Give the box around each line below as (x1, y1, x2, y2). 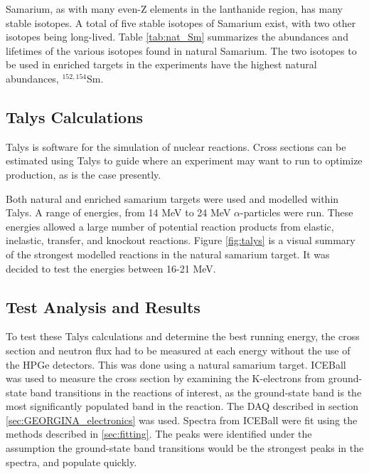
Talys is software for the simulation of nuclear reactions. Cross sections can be (6, 139, 346, 154)
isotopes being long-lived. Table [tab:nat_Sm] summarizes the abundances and (6, 29, 348, 44)
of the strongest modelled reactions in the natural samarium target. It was (6, 246, 330, 261)
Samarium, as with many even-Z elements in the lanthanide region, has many (6, 1, 343, 16)
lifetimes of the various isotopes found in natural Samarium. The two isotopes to (6, 43, 357, 58)
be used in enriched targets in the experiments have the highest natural (6, 57, 317, 72)
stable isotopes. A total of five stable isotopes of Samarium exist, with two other (6, 15, 356, 30)
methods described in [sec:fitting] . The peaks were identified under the (6, 426, 312, 441)
